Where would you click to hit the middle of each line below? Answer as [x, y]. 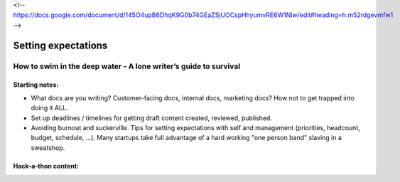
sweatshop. [48, 148]
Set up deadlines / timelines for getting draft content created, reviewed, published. [152, 118]
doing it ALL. [49, 108]
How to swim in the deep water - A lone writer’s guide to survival [127, 66]
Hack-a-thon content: [46, 166]
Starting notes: [36, 85]
